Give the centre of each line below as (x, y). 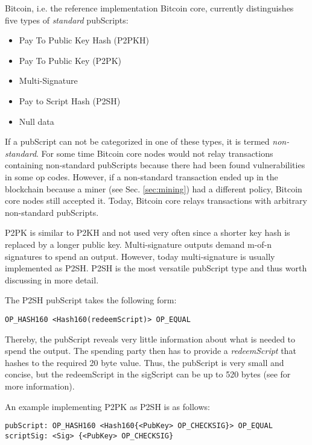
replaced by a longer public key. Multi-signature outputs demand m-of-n (138, 244)
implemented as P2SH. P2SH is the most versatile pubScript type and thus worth (156, 268)
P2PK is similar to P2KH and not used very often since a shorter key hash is (148, 232)
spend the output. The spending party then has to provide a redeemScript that (151, 351)
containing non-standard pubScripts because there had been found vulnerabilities (155, 165)
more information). (40, 386)
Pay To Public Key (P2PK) (70, 60)
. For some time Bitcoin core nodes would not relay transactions (155, 153)
